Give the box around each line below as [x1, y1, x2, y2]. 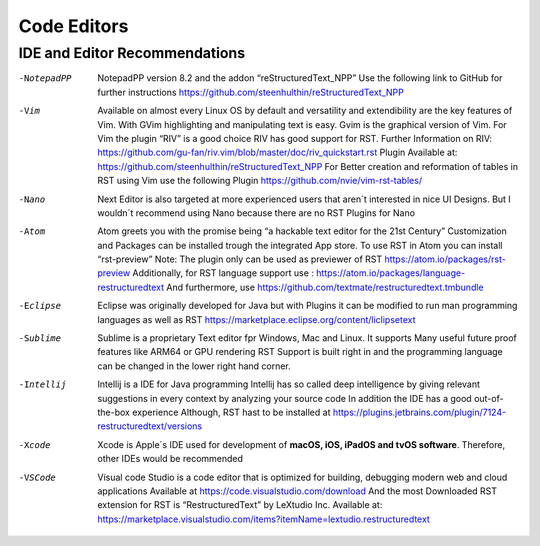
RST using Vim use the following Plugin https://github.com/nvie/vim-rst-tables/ [97, 175, 423, 187]
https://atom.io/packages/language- [316, 267, 466, 279]
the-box [97, 406, 130, 418]
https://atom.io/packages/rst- [384, 253, 507, 265]
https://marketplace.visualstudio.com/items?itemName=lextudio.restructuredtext [97, 513, 430, 525]
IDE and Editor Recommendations [18, 44, 246, 62]
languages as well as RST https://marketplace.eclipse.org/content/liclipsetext [97, 313, 416, 325]
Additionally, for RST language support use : [132, 267, 315, 279]
